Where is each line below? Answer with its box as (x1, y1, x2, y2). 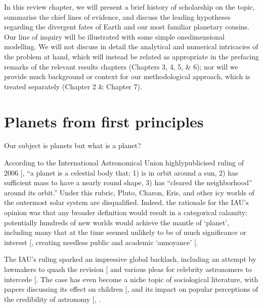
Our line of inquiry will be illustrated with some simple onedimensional (4, 31, 225, 42)
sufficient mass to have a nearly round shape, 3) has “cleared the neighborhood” (4, 177, 252, 188)
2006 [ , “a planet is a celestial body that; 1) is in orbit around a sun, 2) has (4, 167, 238, 178)
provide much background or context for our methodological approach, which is (4, 71, 250, 82)
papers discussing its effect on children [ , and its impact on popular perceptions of (4, 284, 258, 294)
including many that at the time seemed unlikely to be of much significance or (4, 227, 246, 237)
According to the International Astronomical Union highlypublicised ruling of (4, 157, 244, 168)
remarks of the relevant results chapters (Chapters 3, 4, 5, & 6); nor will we (4, 61, 238, 72)
